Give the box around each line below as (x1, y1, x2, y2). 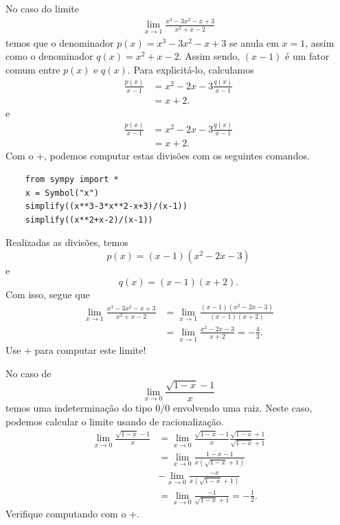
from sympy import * (25, 175, 119, 185)
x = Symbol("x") (25, 188, 100, 198)
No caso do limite (5, 1, 80, 15)
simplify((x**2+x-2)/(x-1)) (25, 214, 153, 225)
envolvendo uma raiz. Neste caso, (172, 401, 313, 415)
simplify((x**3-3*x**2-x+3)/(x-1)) (25, 201, 188, 212)
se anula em (229, 35, 279, 49)
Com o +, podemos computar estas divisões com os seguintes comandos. (5, 148, 310, 163)
